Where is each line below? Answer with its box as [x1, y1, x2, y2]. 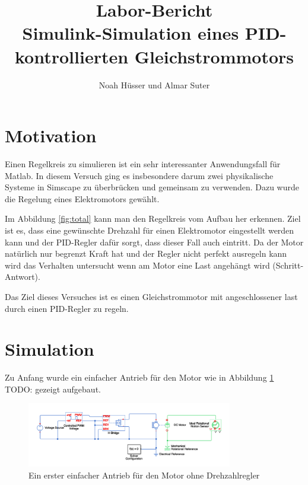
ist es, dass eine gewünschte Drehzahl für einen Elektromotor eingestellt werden [5, 224, 294, 236]
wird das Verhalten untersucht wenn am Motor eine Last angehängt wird [5, 259, 270, 271]
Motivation [5, 123, 97, 148]
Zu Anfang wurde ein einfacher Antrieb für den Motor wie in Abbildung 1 [5, 371, 274, 384]
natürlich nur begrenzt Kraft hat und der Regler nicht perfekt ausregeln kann [5, 247, 287, 260]
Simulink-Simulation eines [22, 21, 239, 45]
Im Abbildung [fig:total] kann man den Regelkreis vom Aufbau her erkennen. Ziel [5, 212, 301, 225]
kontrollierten [15, 44, 129, 68]
